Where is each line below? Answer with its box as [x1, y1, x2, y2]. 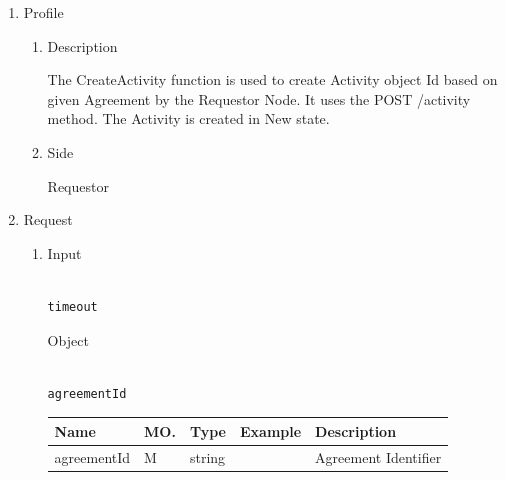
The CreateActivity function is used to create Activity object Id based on [47, 69, 498, 90]
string [189, 446, 226, 467]
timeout [47, 299, 98, 314]
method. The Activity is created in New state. [47, 108, 330, 129]
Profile [23, 2, 64, 22]
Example [239, 420, 302, 441]
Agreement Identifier [315, 446, 442, 467]
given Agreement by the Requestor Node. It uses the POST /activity [47, 88, 471, 109]
